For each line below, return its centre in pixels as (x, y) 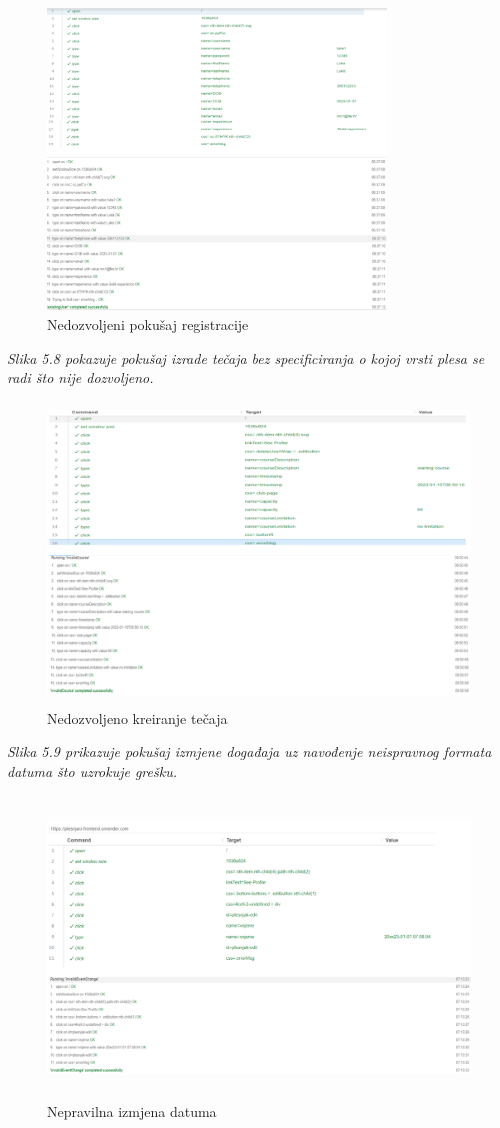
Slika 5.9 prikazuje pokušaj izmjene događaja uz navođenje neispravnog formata (249, 751)
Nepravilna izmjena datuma (132, 1111)
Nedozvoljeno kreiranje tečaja (137, 717)
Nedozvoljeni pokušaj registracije (148, 323)
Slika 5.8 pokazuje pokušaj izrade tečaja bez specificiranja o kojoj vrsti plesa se (246, 357)
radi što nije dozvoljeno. (80, 377)
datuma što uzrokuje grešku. (92, 770)
